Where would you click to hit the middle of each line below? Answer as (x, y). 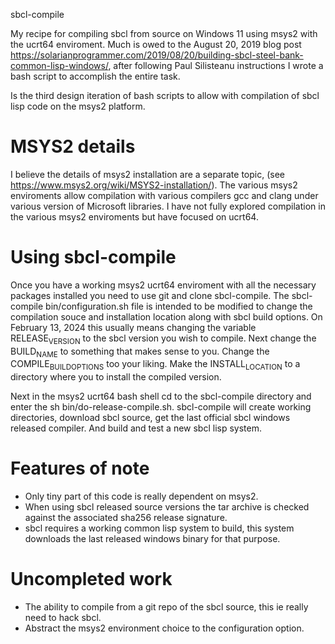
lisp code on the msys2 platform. (78, 106)
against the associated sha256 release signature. (126, 518)
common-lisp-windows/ (59, 65)
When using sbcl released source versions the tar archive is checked (167, 507)
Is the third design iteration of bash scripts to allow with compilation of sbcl (165, 95)
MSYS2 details (73, 146)
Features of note (80, 468)
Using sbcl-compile (93, 257)
